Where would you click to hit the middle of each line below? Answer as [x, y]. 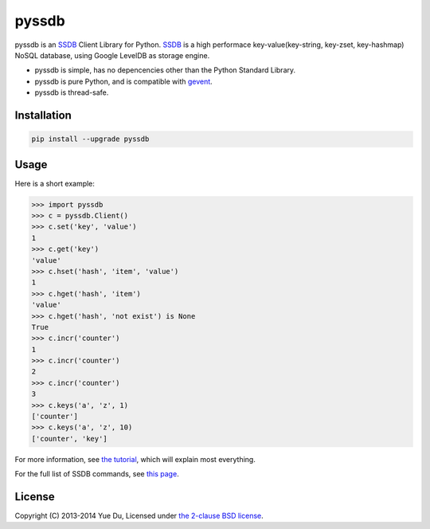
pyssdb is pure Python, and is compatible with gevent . [123, 81]
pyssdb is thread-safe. [72, 92]
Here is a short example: [55, 183]
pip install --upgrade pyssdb [90, 139]
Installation [43, 115]
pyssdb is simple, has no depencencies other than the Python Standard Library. [165, 70]
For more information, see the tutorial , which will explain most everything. [135, 459]
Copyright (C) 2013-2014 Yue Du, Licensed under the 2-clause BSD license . [139, 516]
